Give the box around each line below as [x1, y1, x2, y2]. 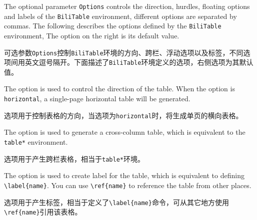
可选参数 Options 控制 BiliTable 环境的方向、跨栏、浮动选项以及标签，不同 [4, 47, 243, 57]
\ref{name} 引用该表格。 [4, 207, 82, 217]
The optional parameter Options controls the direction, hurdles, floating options [4, 1, 250, 11]
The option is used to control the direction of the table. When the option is [4, 83, 235, 94]
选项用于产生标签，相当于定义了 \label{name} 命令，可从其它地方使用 [4, 197, 229, 207]
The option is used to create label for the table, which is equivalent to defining [4, 170, 244, 181]
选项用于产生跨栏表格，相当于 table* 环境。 [4, 153, 144, 164]
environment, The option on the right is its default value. [4, 30, 179, 40]
